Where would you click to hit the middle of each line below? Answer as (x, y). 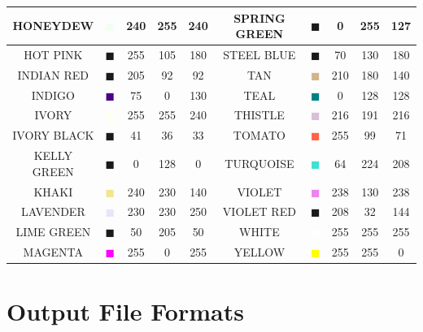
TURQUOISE (259, 163)
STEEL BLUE (259, 54)
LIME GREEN (53, 232)
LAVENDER (53, 211)
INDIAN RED (53, 74)
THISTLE (259, 115)
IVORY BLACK (53, 135)
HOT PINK (53, 54)
